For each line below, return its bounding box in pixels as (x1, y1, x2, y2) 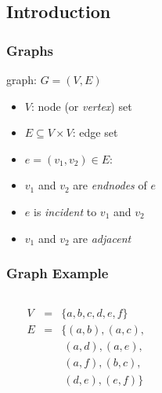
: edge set (72, 124, 118, 141)
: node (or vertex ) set (31, 97, 132, 114)
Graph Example (6, 263, 109, 283)
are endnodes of (73, 177, 147, 193)
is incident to (33, 203, 97, 219)
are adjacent (73, 230, 131, 246)
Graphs (6, 40, 54, 60)
